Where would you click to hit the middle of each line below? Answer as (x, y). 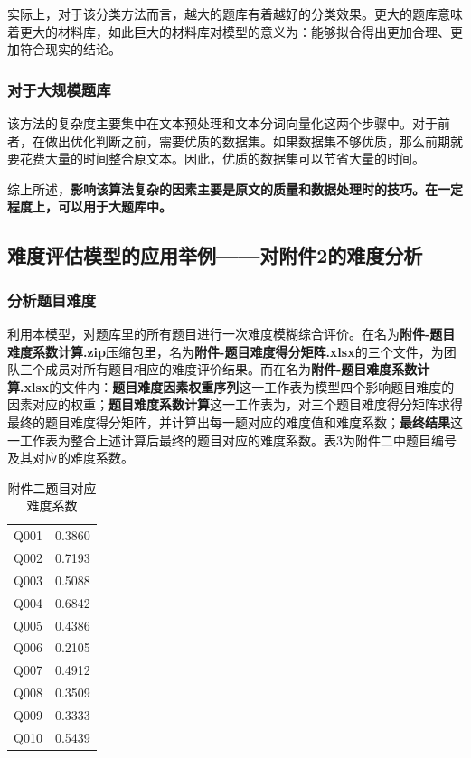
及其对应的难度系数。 (71, 458)
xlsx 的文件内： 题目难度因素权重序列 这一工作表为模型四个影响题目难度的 (239, 386)
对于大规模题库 (59, 89)
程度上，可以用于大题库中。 (89, 206)
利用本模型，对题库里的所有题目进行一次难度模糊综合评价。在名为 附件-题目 (231, 333)
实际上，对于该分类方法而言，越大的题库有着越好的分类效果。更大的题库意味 (235, 14)
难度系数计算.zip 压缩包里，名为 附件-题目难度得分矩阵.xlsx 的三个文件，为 (226, 351)
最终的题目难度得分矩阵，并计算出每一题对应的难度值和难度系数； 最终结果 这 (235, 421)
